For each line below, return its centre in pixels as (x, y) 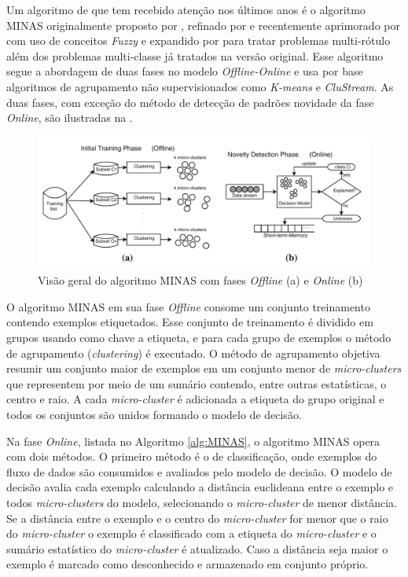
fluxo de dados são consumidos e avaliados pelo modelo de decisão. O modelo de (199, 471)
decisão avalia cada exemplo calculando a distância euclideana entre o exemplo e (200, 487)
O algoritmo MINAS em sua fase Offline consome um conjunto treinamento (188, 306)
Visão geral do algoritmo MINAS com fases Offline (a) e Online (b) (200, 280)
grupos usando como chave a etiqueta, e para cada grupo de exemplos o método (199, 338)
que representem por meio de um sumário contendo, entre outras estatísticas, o (197, 383)
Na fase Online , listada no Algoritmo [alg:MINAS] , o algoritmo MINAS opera (193, 441)
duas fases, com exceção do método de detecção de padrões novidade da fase (190, 102)
